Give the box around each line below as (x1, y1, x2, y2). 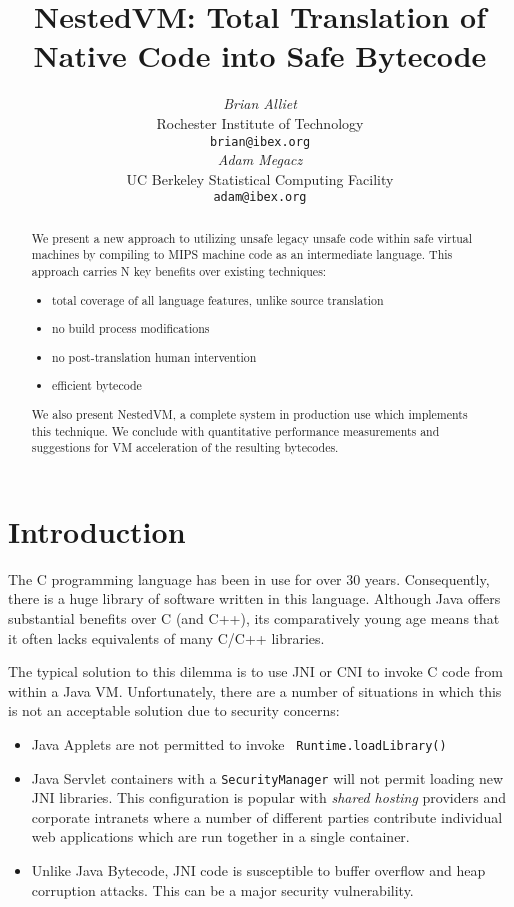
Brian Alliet (223, 93, 297, 114)
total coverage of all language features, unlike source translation (52, 291, 384, 308)
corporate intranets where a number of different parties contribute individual (31, 806, 503, 827)
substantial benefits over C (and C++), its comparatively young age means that (8, 607, 500, 628)
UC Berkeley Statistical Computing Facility (126, 168, 394, 189)
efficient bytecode (52, 377, 142, 394)
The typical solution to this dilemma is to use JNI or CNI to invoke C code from (8, 661, 503, 682)
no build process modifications (52, 320, 210, 337)
